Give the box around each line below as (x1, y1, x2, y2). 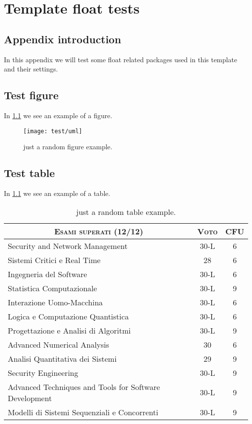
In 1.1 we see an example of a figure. (4, 110, 112, 120)
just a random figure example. (23, 141, 112, 152)
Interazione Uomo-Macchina (8, 296, 103, 308)
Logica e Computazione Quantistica (8, 310, 129, 322)
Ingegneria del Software (8, 268, 87, 280)
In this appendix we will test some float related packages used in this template (4, 54, 237, 64)
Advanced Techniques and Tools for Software (8, 381, 160, 392)
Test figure (4, 88, 59, 103)
